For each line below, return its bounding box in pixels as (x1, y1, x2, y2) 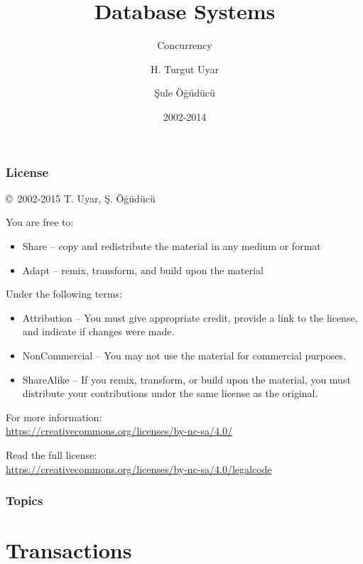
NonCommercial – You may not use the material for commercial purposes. (22, 347, 346, 362)
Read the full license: (6, 447, 97, 462)
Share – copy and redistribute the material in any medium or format (22, 238, 321, 253)
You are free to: (6, 215, 74, 229)
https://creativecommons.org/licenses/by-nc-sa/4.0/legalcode (6, 461, 272, 476)
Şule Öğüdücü (154, 85, 215, 100)
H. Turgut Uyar (150, 61, 220, 76)
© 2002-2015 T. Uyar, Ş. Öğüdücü (6, 190, 156, 205)
